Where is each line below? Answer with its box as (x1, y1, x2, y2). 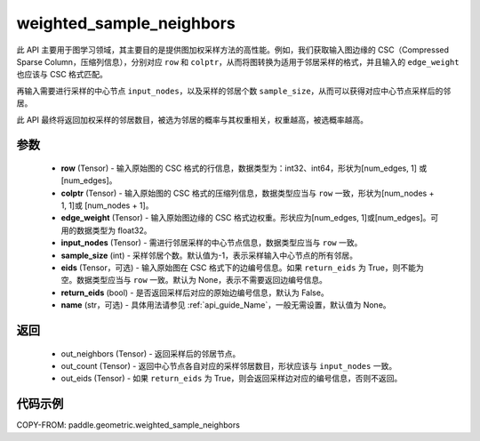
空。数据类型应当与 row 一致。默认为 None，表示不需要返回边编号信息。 (60, 275, 328, 285)
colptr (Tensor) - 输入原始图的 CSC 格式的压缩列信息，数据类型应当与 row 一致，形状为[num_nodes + (60, 188, 435, 198)
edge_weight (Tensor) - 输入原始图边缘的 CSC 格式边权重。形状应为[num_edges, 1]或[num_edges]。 (60, 212, 431, 223)
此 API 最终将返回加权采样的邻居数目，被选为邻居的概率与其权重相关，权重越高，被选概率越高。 (16, 114, 369, 124)
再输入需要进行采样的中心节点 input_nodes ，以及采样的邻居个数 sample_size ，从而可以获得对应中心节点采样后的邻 (16, 85, 452, 96)
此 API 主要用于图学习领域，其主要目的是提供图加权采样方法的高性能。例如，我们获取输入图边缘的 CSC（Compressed (16, 44, 449, 55)
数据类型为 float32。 (76, 225, 152, 236)
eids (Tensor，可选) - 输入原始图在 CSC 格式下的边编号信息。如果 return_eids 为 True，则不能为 (60, 262, 424, 273)
